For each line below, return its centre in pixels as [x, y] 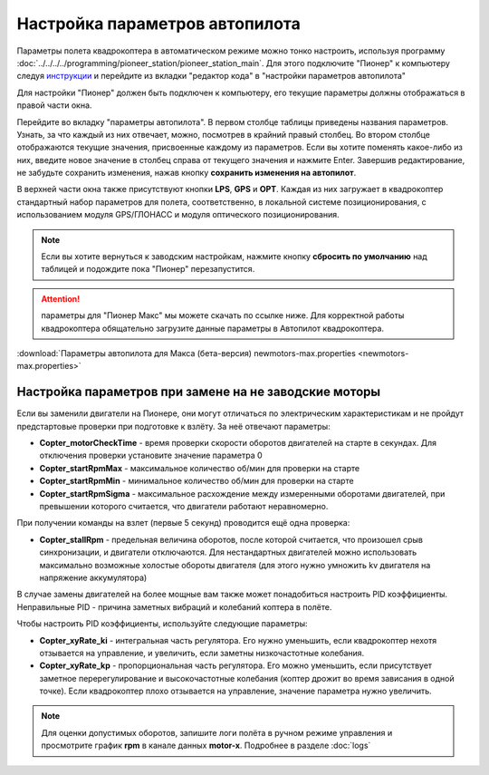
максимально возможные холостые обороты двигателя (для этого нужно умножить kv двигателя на [235, 565]
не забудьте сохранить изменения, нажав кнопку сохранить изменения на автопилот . [187, 173]
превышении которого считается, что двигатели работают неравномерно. [184, 506]
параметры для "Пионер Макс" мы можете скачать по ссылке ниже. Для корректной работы [223, 315]
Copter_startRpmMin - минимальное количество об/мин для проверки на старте [197, 481]
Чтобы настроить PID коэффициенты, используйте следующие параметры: [162, 624]
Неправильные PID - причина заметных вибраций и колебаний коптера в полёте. [174, 606]
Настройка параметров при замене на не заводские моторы [198, 392]
